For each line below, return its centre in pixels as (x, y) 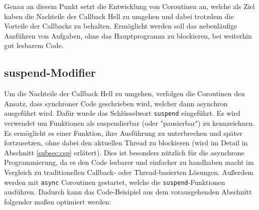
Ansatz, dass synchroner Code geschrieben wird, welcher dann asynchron (116, 103)
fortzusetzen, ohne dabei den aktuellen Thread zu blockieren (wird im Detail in (126, 143)
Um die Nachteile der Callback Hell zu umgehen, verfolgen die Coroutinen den (124, 93)
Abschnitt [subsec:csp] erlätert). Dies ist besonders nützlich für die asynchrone (124, 152)
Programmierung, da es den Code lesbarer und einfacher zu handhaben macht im (129, 162)
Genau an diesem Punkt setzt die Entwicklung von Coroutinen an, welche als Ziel (129, 6)
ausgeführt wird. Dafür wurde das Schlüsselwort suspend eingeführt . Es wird (122, 113)
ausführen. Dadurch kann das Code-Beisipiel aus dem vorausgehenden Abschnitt (128, 192)
